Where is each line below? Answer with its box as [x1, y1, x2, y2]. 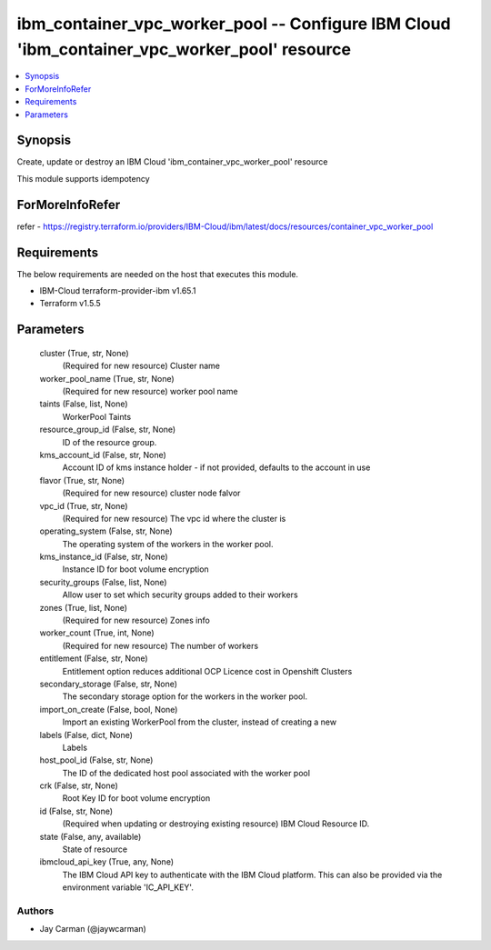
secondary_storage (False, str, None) [39, 678, 177, 689]
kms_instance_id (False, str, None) [39, 551, 168, 563]
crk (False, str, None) [39, 780, 118, 791]
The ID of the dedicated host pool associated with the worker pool [62, 767, 311, 778]
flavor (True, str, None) [39, 475, 125, 485]
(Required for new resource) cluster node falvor [62, 487, 241, 499]
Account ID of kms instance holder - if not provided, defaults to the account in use [62, 462, 371, 473]
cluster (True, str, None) [39, 347, 129, 358]
